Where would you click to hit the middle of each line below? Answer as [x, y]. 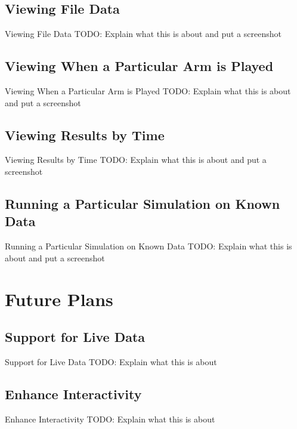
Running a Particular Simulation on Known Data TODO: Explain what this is [148, 246]
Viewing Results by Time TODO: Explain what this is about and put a [136, 160]
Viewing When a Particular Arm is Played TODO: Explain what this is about [148, 91]
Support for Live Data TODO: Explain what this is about [111, 361]
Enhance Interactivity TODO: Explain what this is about [110, 419]
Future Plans [59, 299]
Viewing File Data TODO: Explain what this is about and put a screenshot [143, 34]
